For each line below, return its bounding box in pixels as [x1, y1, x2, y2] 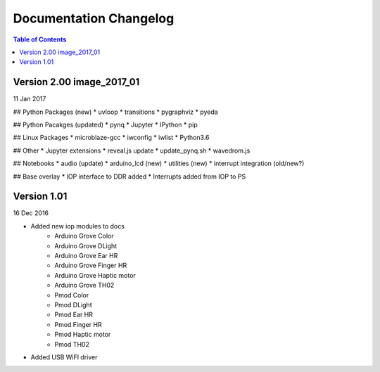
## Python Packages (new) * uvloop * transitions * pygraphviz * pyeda [13, 108, 218, 116]
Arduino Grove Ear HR [54, 252, 118, 260]
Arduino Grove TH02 [54, 281, 115, 290]
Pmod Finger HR [54, 320, 102, 328]
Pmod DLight [54, 301, 92, 309]
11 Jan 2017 [13, 95, 46, 103]
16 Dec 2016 [13, 209, 49, 217]
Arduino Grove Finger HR [54, 261, 127, 270]
